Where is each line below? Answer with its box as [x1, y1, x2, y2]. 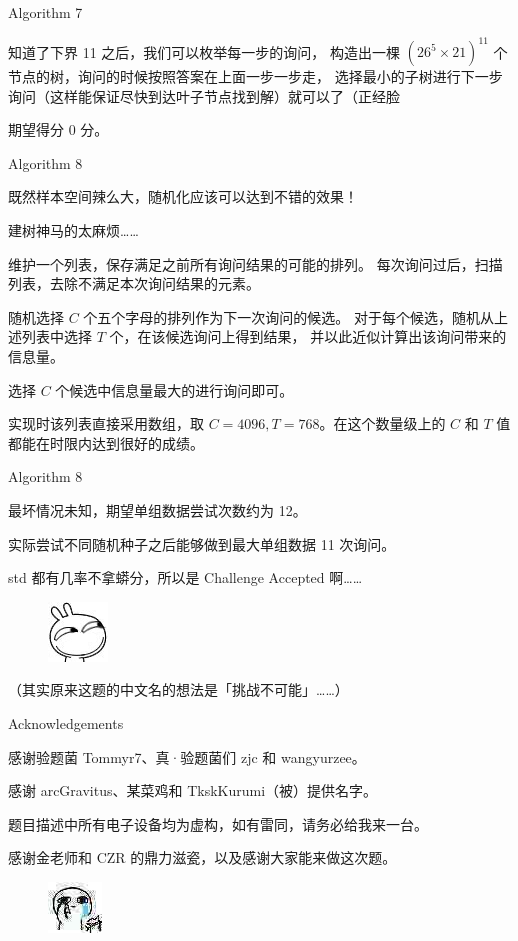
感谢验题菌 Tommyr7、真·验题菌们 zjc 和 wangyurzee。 [8, 746, 366, 767]
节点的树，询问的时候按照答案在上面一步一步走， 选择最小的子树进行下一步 [8, 66, 503, 87]
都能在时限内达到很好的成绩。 [8, 432, 204, 453]
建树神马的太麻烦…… [8, 220, 139, 241]
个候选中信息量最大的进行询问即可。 [55, 379, 294, 400]
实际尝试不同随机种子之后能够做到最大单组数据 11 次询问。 [8, 533, 396, 554]
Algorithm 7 [8, 2, 83, 22]
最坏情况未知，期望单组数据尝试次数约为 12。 [8, 500, 307, 520]
